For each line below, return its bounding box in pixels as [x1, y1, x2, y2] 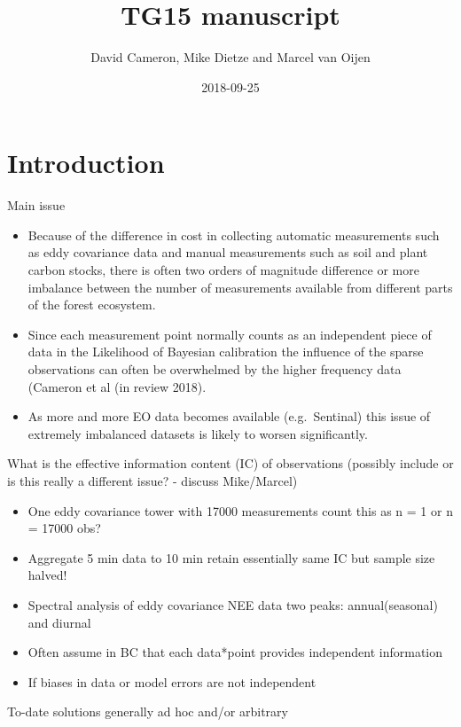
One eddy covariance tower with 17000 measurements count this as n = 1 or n [27, 501, 453, 520]
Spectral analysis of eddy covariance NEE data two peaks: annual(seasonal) [27, 595, 438, 614]
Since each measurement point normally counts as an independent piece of [27, 324, 432, 343]
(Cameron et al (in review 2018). [27, 377, 207, 395]
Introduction [7, 145, 165, 181]
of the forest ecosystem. [27, 295, 156, 314]
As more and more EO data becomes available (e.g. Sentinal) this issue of [27, 407, 431, 426]
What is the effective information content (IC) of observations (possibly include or [7, 454, 454, 473]
